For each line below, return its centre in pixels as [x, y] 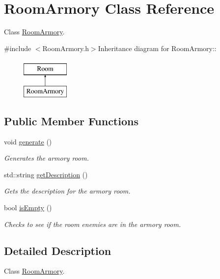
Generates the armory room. [46, 158]
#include [18, 48]
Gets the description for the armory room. [67, 191]
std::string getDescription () [46, 174]
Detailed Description [58, 250]
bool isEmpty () [28, 208]
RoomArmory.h [66, 48]
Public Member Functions [71, 121]
